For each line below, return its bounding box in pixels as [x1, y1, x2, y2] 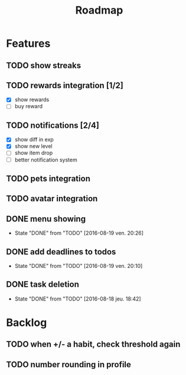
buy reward [14, 103, 43, 110]
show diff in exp [14, 136, 54, 143]
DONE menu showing [6, 214, 86, 224]
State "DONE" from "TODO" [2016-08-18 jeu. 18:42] [14, 295, 141, 302]
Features [6, 37, 51, 50]
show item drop [14, 149, 53, 157]
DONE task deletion [6, 279, 80, 290]
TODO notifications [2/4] [6, 120, 99, 130]
